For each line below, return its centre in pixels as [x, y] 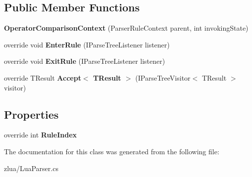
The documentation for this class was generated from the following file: [112, 151]
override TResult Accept [43, 77]
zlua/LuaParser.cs [31, 168]
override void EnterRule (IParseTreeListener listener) [87, 44]
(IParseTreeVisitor [163, 77]
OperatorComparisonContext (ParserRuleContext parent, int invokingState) [126, 28]
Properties [31, 114]
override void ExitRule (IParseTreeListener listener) [85, 61]
